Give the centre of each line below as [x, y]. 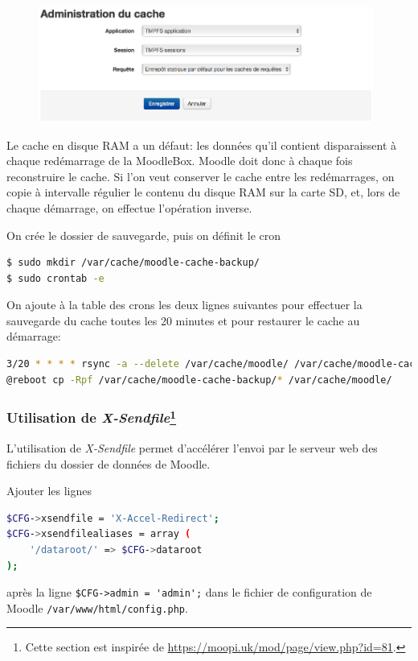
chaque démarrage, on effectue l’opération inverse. [129, 207]
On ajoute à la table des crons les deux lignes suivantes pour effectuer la [184, 305]
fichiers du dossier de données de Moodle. [109, 463]
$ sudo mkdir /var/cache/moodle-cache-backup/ [133, 263]
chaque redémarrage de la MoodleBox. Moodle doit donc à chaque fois [180, 161]
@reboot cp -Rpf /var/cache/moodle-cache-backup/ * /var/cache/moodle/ [199, 380]
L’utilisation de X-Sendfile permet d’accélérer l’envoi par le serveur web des [192, 447]
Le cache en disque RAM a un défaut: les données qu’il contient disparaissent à [202, 145]
